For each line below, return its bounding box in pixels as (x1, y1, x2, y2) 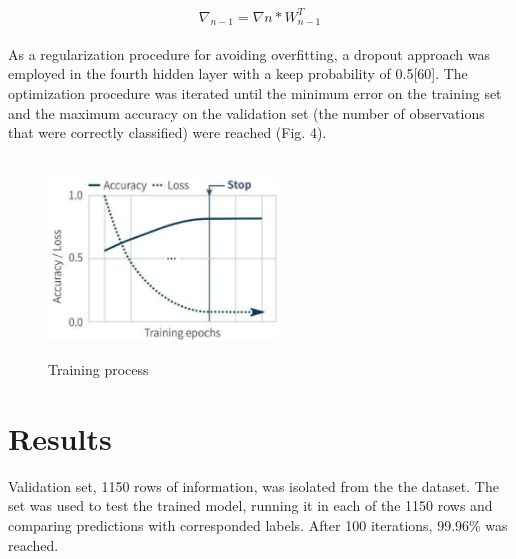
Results (8, 417, 112, 458)
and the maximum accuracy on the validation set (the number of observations (8, 102, 485, 123)
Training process (48, 359, 149, 380)
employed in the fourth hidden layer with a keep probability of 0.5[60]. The (8, 63, 468, 84)
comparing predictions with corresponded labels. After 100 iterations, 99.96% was (8, 515, 508, 536)
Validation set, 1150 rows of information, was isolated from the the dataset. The (8, 475, 499, 496)
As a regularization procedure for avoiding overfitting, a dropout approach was (8, 43, 490, 64)
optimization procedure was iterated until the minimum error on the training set (8, 83, 502, 104)
